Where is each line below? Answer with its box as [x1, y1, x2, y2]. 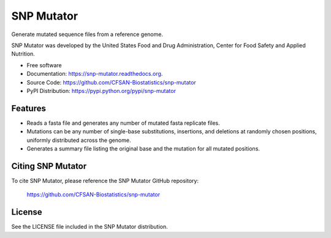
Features [11, 103, 46, 113]
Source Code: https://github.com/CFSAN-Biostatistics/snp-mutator [26, 78, 196, 86]
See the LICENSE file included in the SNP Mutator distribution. [11, 223, 168, 231]
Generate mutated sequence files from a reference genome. [11, 31, 164, 38]
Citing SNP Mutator [11, 161, 87, 171]
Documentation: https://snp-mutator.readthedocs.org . [26, 70, 163, 78]
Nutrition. [11, 50, 35, 58]
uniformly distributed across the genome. [26, 136, 131, 144]
